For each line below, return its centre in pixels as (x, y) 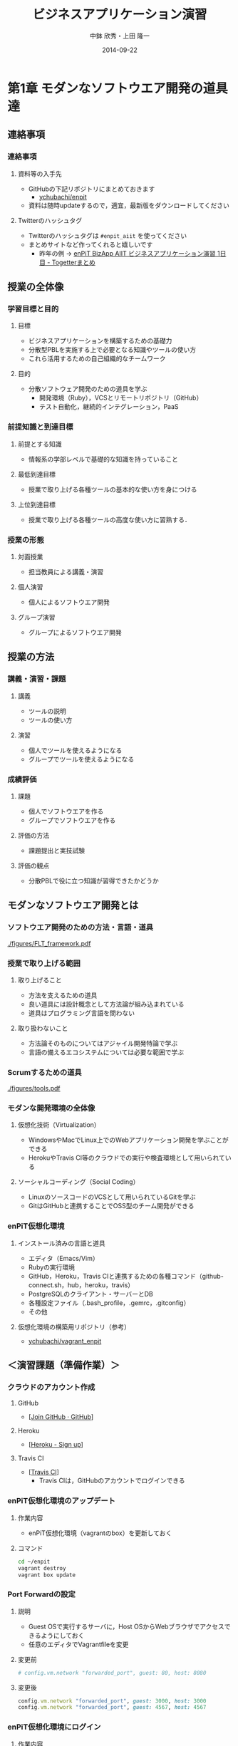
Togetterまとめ (74, 262)
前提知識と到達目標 (40, 427)
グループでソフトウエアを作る (72, 820)
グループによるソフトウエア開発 (75, 632)
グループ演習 (36, 617)
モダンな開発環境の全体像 (51, 1108)
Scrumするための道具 (45, 1072)
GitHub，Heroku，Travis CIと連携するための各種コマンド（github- (126, 1276)
